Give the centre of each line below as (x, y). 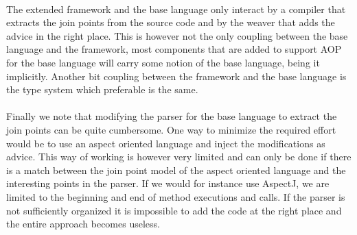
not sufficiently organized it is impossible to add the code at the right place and (174, 210)
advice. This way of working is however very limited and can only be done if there (179, 157)
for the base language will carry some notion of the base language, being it (163, 62)
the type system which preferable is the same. (102, 89)
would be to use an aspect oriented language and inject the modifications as (166, 143)
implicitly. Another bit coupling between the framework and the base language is (176, 76)
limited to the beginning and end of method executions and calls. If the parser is (176, 196)
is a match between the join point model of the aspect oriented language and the (176, 170)
